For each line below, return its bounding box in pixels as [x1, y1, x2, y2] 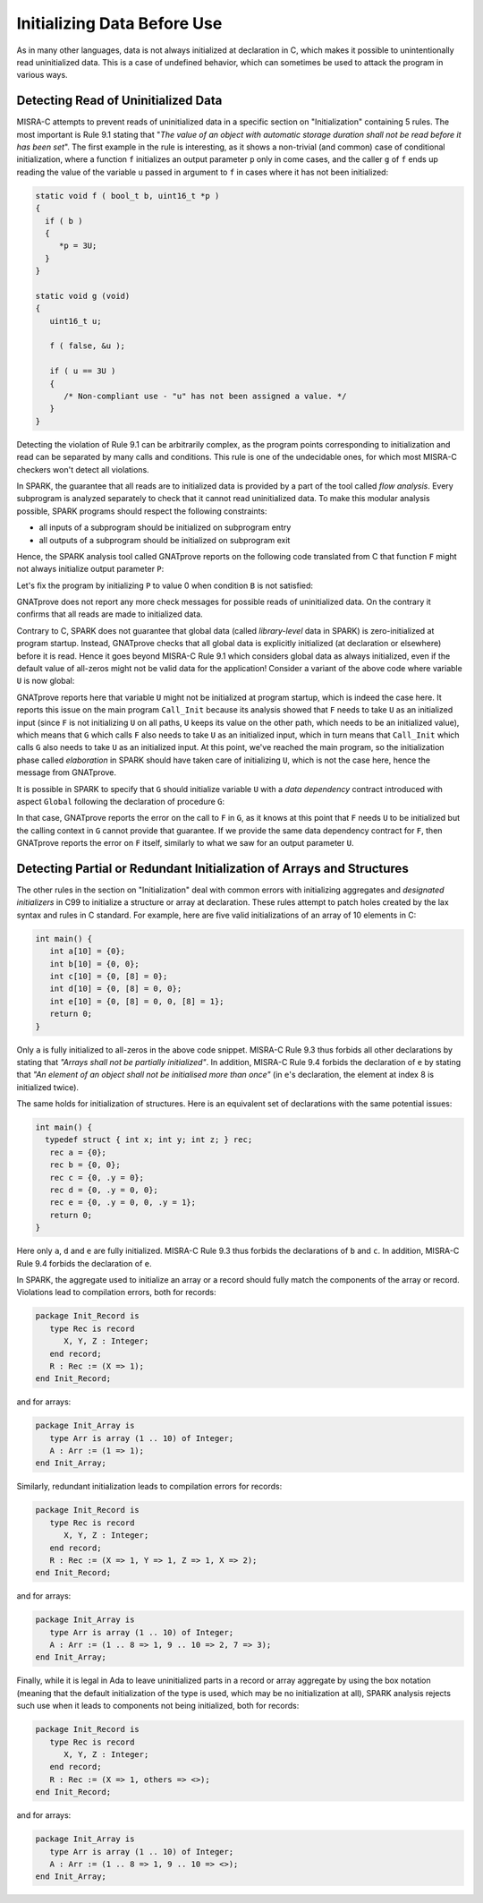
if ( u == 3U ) [49, 366, 116, 376]
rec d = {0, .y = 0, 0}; [49, 1185, 158, 1195]
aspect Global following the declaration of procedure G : [16, 796, 225, 806]
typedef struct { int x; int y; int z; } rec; [45, 1135, 253, 1145]
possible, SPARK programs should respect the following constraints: [16, 506, 267, 516]
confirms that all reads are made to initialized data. [16, 609, 203, 619]
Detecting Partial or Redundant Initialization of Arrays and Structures [16, 860, 409, 876]
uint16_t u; [49, 316, 102, 326]
